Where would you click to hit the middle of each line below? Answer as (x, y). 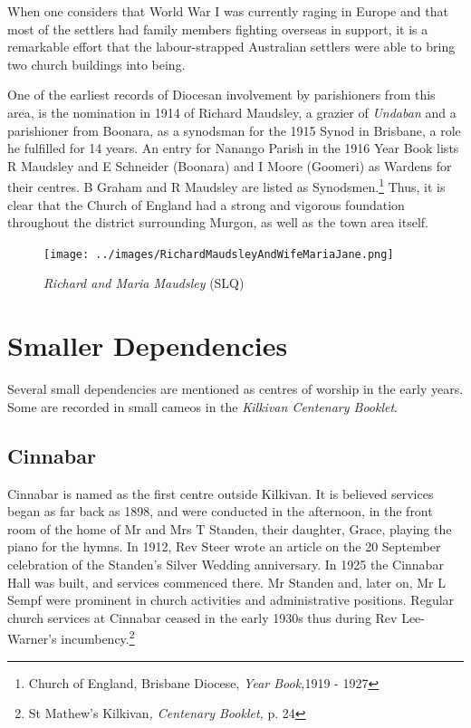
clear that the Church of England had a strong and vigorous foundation (206, 204)
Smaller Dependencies (148, 345)
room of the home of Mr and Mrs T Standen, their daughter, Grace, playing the (230, 528)
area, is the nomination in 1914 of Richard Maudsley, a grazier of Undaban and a (232, 112)
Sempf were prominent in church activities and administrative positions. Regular (231, 600)
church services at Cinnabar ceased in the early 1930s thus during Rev (202, 617)
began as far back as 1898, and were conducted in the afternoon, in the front (220, 511)
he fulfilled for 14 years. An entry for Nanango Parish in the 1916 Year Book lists (233, 148)
